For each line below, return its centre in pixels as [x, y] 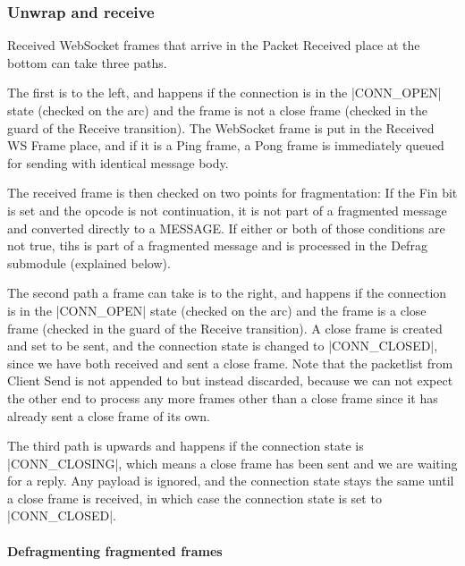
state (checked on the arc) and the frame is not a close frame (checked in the [218, 110]
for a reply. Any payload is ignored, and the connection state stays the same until [231, 481]
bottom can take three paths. [87, 62]
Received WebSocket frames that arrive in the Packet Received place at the [214, 45]
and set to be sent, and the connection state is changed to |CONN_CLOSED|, [223, 346]
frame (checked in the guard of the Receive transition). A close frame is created [225, 328]
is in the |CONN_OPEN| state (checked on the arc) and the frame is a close [217, 310]
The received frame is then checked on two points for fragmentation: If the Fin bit [232, 193]
